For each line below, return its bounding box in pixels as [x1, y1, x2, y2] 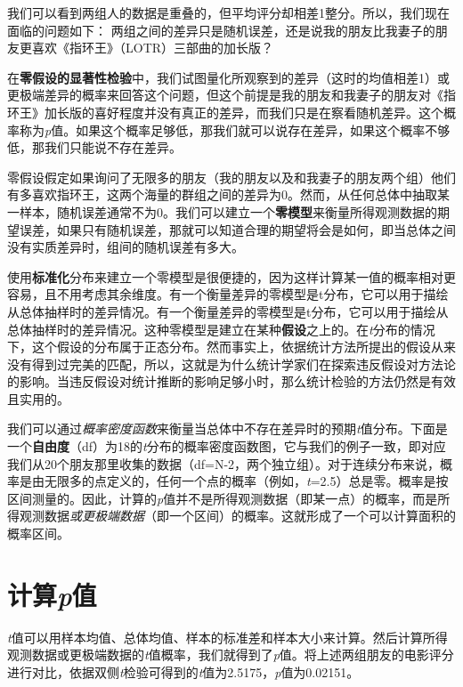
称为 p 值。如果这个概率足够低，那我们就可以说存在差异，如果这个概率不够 [19, 120, 451, 139]
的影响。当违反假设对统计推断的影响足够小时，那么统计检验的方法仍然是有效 [7, 372, 456, 391]
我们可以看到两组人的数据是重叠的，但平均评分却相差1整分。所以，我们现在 [7, 4, 450, 21]
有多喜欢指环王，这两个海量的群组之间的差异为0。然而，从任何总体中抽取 [7, 185, 437, 204]
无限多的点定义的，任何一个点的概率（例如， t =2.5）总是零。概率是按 [44, 472, 449, 490]
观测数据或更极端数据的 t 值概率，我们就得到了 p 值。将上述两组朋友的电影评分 [7, 645, 454, 664]
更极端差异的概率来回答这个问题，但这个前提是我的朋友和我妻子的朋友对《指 [7, 85, 456, 104]
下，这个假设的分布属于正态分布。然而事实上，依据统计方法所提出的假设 [7, 337, 431, 356]
